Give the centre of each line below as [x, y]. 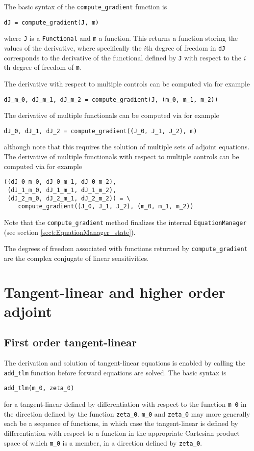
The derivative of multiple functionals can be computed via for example [112, 115]
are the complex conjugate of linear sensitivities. [76, 258]
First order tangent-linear [70, 342]
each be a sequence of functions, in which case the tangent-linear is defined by [121, 423]
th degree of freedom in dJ [186, 47]
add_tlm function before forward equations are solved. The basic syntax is [115, 372]
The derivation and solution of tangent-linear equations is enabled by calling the [125, 363]
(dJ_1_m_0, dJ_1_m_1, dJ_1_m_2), [62, 190]
